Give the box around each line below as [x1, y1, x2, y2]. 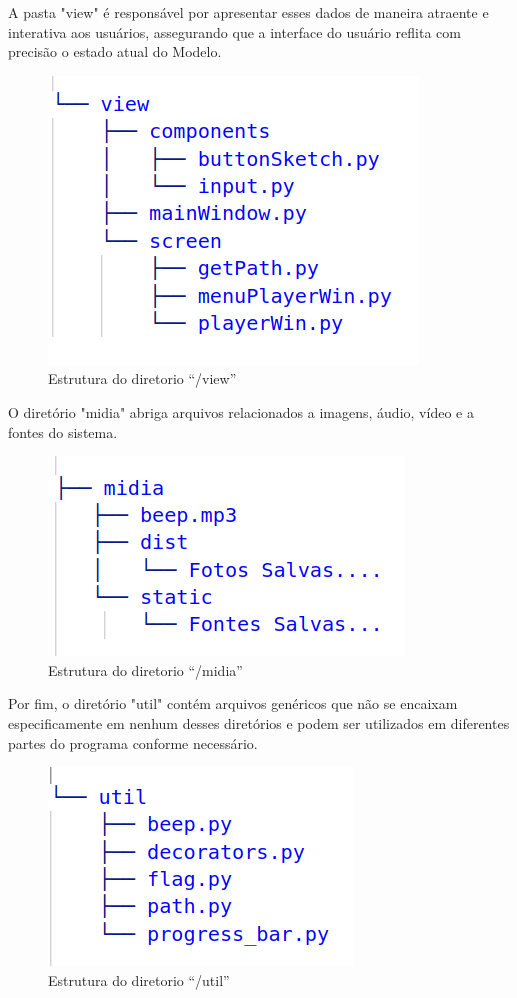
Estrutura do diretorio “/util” [48, 969, 230, 990]
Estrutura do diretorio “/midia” [48, 659, 243, 680]
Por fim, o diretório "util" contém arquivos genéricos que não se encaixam [8, 693, 458, 714]
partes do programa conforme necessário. [8, 732, 258, 753]
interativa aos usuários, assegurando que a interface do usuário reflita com [8, 21, 461, 42]
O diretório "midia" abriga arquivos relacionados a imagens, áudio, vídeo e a [8, 401, 474, 422]
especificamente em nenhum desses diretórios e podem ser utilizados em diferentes [8, 712, 510, 733]
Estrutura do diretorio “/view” [48, 368, 237, 389]
